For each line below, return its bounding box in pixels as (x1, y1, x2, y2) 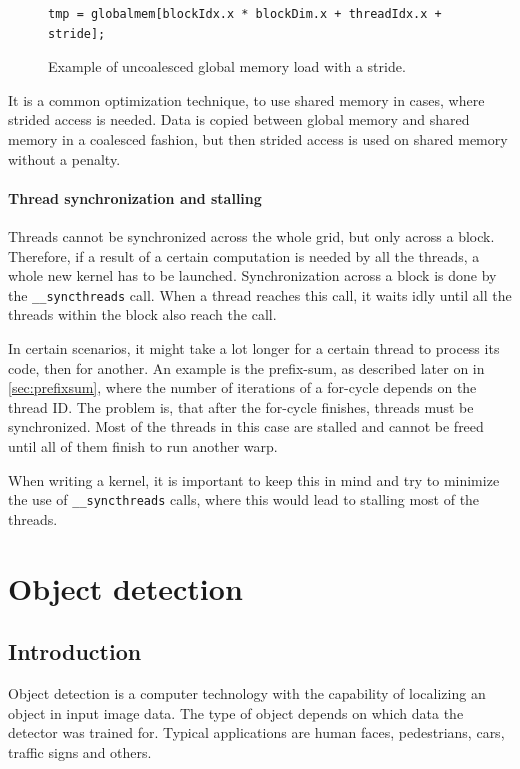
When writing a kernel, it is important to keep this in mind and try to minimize (8, 469, 500, 490)
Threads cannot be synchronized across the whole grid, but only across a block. (8, 225, 495, 246)
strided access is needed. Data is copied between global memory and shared (8, 109, 470, 130)
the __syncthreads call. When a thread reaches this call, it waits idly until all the (8, 284, 512, 305)
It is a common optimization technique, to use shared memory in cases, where (8, 89, 485, 110)
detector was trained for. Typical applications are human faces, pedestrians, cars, (8, 722, 505, 743)
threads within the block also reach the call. (8, 304, 277, 325)
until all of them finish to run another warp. (8, 435, 278, 456)
